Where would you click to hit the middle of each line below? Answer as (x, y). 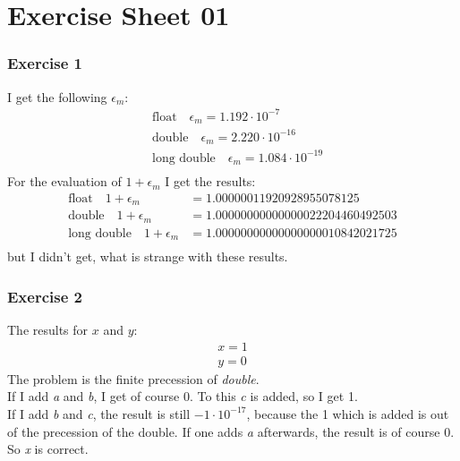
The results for (48, 330)
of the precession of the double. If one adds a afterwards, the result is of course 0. (231, 431)
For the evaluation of (64, 181)
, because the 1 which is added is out (348, 413)
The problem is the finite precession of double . (133, 378)
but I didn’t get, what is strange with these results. (148, 256)
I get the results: (210, 181)
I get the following (57, 96)
